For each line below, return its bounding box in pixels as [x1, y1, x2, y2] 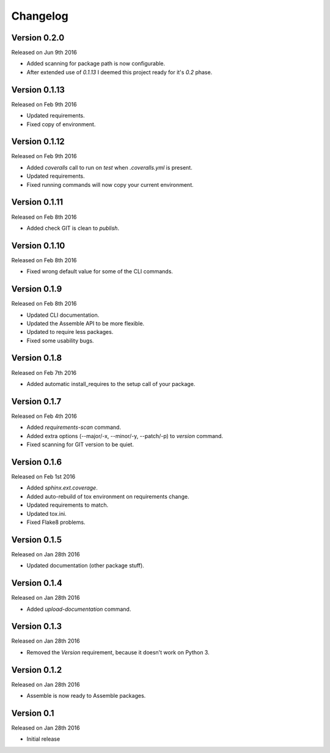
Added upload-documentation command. [26, 605, 131, 613]
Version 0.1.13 [11, 85, 65, 95]
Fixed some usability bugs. [26, 337, 94, 344]
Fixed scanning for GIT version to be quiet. [26, 441, 134, 448]
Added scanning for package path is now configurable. [26, 60, 166, 67]
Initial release [26, 735, 61, 743]
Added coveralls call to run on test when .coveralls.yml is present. [26, 164, 193, 171]
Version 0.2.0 [11, 32, 65, 43]
